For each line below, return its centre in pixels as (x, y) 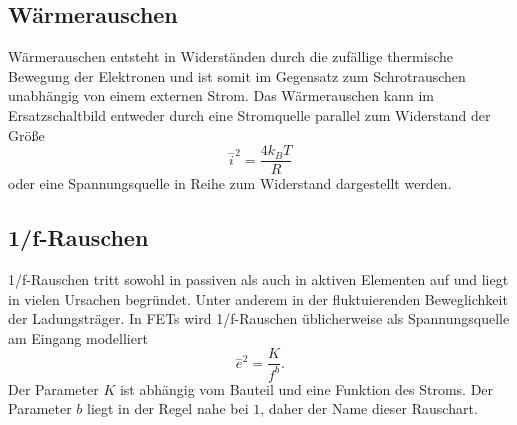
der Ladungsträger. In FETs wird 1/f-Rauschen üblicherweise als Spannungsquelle (259, 318)
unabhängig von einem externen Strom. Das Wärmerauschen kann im (221, 95)
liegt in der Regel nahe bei (168, 408)
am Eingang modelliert (78, 337)
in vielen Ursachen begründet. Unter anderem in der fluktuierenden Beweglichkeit (258, 298)
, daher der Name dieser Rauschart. (369, 408)
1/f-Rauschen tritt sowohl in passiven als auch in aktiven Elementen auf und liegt (258, 279)
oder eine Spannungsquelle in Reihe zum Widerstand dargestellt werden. (230, 183)
